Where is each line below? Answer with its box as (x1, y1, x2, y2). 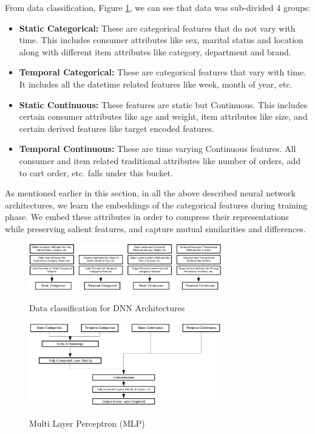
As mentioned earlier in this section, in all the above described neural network (5, 187, 296, 199)
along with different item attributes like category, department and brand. (19, 45, 291, 58)
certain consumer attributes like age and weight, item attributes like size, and (19, 110, 308, 123)
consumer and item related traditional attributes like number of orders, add (19, 154, 301, 167)
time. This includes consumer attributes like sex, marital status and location (19, 33, 303, 46)
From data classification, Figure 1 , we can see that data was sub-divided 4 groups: (5, 1, 311, 13)
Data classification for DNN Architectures (29, 301, 185, 314)
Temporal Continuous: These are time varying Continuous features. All (19, 142, 296, 155)
